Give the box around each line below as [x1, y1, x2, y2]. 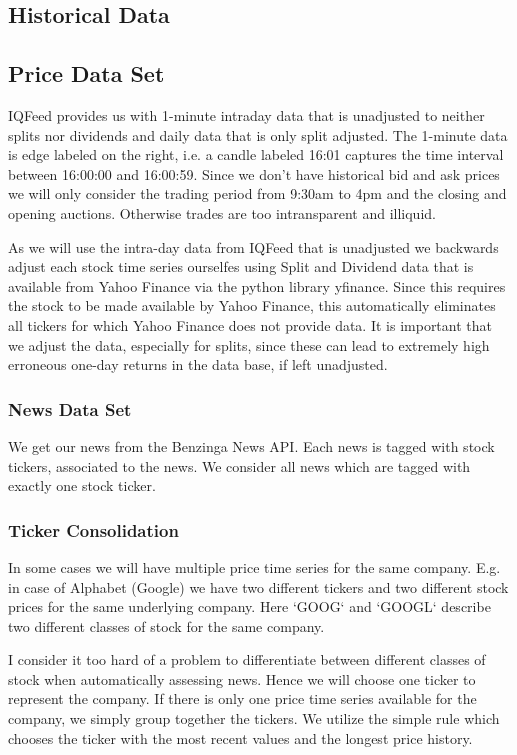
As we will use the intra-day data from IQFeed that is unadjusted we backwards [8, 236, 499, 257]
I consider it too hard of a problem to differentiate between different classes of [8, 649, 486, 670]
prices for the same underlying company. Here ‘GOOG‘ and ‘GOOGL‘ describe [8, 596, 491, 617]
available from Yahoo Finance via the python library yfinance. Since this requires [8, 275, 506, 296]
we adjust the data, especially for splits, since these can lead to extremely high [8, 334, 490, 355]
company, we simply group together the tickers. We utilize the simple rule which [8, 708, 500, 729]
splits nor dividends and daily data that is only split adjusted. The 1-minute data [8, 124, 508, 145]
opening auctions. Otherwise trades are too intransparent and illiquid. [8, 202, 436, 223]
